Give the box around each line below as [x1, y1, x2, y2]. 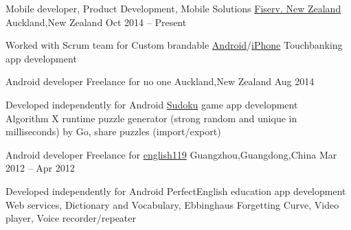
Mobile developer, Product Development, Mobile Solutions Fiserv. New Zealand [5, 1, 341, 15]
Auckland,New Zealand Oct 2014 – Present [5, 14, 187, 29]
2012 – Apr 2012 [5, 161, 75, 175]
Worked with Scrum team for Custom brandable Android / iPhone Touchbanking [5, 38, 343, 52]
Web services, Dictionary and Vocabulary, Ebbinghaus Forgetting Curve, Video [5, 197, 339, 211]
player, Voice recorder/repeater [5, 211, 137, 225]
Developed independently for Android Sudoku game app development [5, 97, 298, 111]
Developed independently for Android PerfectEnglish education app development [5, 183, 346, 198]
